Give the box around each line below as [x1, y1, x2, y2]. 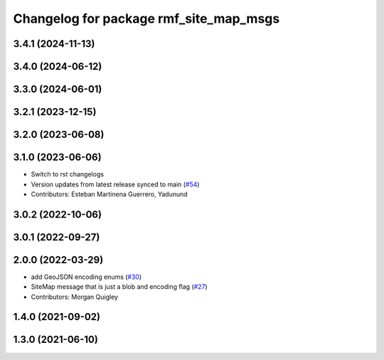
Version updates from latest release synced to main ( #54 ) [31, 180, 200, 189]
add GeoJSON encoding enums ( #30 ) [31, 272, 142, 281]
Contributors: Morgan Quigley [31, 292, 119, 301]
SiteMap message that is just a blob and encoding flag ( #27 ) [31, 282, 208, 291]
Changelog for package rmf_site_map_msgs [13, 11, 280, 26]
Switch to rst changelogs [31, 170, 105, 179]
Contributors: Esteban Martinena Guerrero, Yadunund [31, 189, 188, 198]
